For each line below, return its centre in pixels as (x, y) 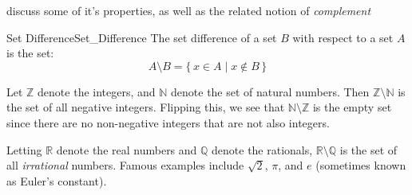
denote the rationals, (262, 149)
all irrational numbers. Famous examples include (125, 165)
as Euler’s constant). (57, 180)
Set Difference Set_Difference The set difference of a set (142, 37)
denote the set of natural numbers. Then (270, 91)
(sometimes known (361, 165)
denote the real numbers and (127, 149)
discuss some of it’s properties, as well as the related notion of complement (189, 10)
